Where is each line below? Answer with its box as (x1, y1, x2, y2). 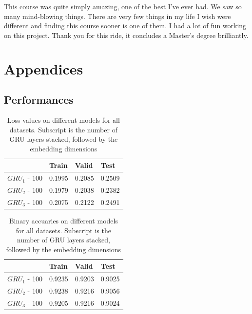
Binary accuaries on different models (9, 215, 118, 225)
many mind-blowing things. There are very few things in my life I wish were (4, 11, 231, 21)
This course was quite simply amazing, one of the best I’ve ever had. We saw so (4, 1, 242, 11)
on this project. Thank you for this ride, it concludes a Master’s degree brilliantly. (4, 30, 249, 40)
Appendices (4, 58, 83, 78)
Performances (4, 92, 74, 107)
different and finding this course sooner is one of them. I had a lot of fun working (4, 20, 247, 31)
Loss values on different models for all (7, 114, 120, 125)
